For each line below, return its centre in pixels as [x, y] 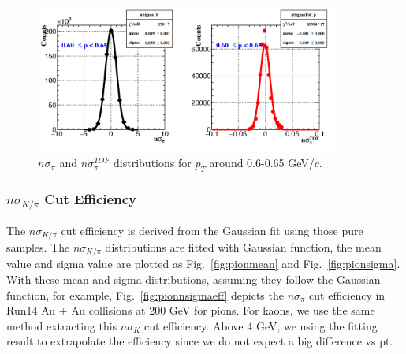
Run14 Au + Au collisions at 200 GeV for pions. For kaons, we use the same [191, 310]
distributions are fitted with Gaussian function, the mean [243, 247]
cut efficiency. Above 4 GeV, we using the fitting [261, 325]
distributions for [153, 163]
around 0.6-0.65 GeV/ [262, 163]
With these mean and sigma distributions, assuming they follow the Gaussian [194, 279]
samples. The [38, 247]
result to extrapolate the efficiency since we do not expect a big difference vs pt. [200, 341]
